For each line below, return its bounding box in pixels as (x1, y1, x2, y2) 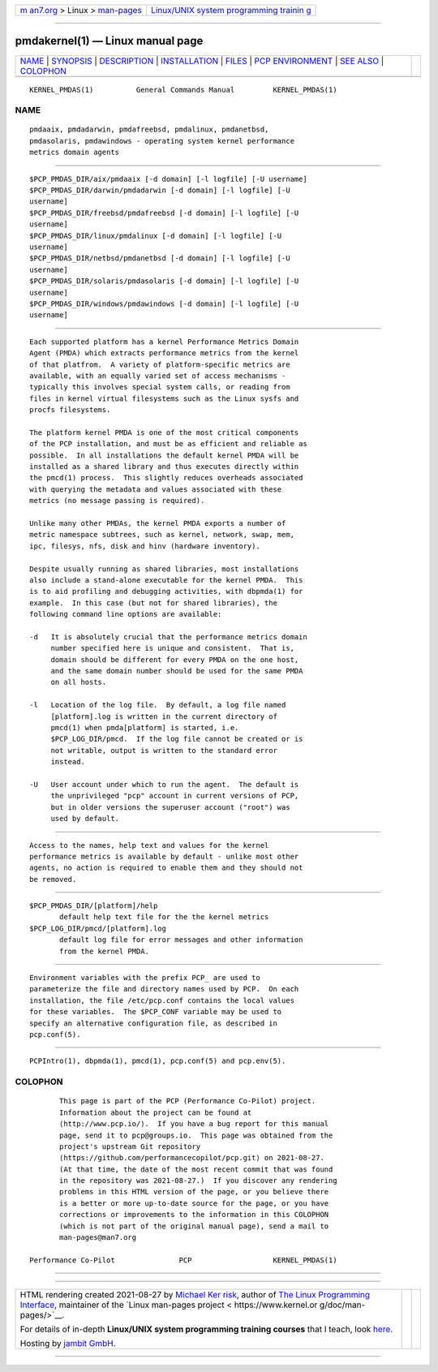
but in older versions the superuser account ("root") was (50, 802, 291, 811)
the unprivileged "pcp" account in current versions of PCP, (50, 791, 299, 801)
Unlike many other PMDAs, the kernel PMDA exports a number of (29, 518, 286, 527)
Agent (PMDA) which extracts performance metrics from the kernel (29, 349, 299, 358)
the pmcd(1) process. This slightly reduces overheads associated (29, 473, 303, 483)
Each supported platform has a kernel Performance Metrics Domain (29, 337, 299, 346)
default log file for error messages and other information (59, 935, 303, 944)
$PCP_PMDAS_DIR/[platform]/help (29, 901, 158, 910)
